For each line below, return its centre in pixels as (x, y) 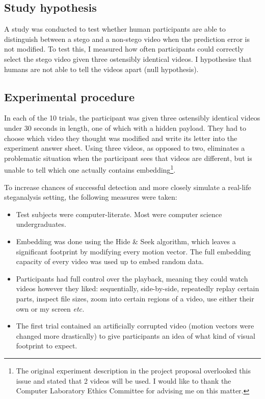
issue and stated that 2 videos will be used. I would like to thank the (124, 380)
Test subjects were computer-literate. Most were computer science (119, 214)
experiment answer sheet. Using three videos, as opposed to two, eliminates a (125, 148)
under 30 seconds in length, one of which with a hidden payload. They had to (125, 127)
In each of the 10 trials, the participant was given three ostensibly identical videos (132, 118)
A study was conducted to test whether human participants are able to (115, 29)
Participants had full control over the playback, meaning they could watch (132, 278)
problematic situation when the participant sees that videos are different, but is (128, 158)
